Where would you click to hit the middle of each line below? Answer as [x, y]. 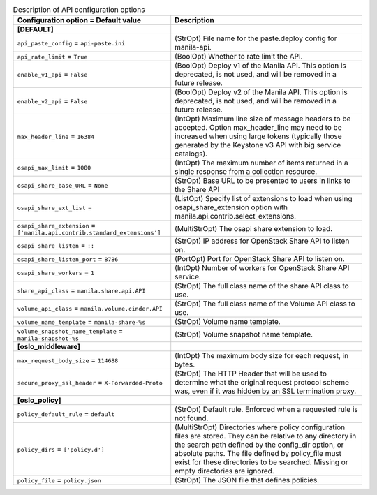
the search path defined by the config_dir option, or [259, 445]
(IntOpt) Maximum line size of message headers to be [263, 119]
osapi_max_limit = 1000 [54, 168]
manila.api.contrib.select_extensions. [236, 216]
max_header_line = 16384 [56, 136]
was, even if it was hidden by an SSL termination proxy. [266, 391]
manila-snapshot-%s [48, 339]
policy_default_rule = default [66, 414]
